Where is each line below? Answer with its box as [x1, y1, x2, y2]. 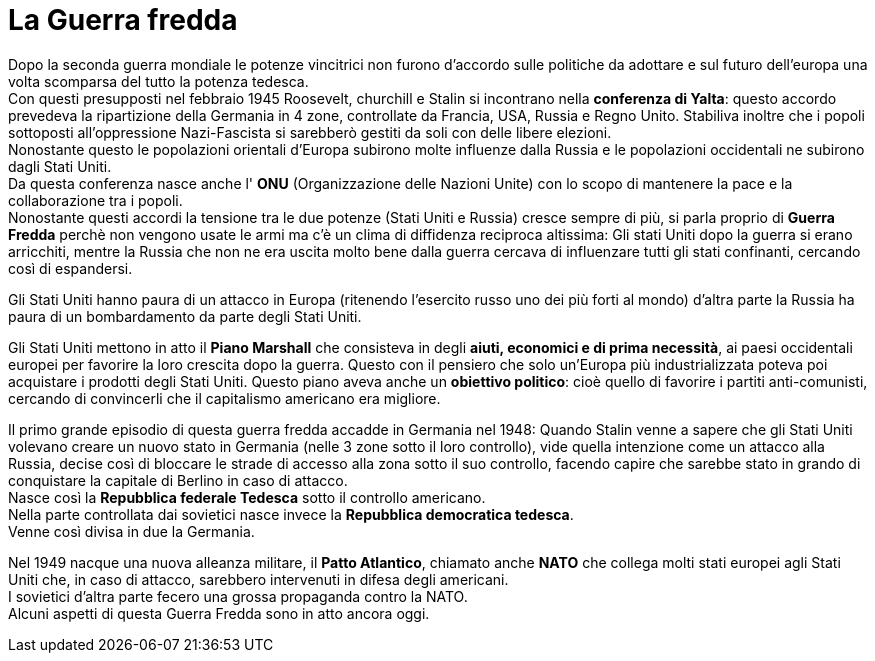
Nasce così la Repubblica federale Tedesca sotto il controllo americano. [8, 488, 486, 506]
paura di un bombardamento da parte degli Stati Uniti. [8, 307, 362, 325]
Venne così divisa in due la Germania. [8, 522, 255, 540]
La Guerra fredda [8, 3, 238, 37]
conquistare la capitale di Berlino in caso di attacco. [8, 471, 348, 489]
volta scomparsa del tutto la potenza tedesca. [8, 72, 309, 90]
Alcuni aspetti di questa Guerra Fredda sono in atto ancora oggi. [8, 604, 430, 622]
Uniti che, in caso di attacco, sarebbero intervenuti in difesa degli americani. [8, 570, 509, 588]
